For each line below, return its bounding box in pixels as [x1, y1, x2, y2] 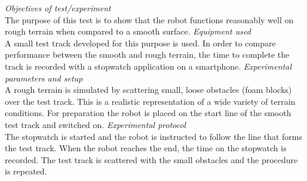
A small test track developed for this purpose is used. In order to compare [5, 36, 276, 49]
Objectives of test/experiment [5, 2, 111, 14]
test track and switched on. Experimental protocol [5, 118, 186, 130]
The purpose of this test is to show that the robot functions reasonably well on [5, 13, 294, 26]
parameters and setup [5, 71, 83, 84]
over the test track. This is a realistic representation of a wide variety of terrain [5, 95, 296, 107]
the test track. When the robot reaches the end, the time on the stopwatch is [5, 142, 287, 154]
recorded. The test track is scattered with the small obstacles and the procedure [5, 153, 298, 166]
